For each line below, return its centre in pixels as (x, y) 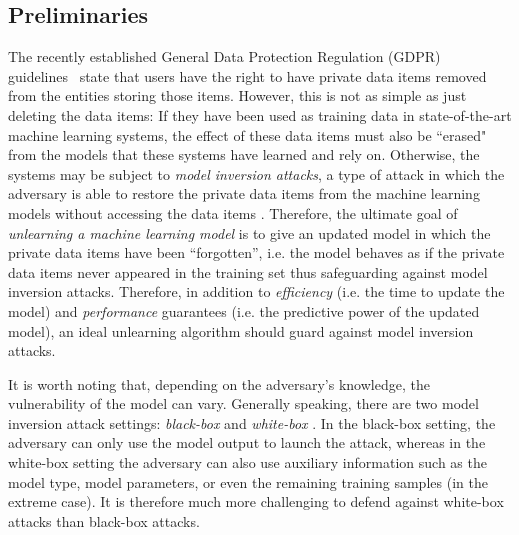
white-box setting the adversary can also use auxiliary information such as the (247, 462)
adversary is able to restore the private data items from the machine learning (244, 193)
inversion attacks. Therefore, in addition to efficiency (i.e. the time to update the (256, 291)
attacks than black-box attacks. (104, 520)
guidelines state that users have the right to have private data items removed (247, 75)
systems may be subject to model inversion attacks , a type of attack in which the (256, 173)
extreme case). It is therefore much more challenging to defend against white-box (256, 501)
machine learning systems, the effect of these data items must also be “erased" (247, 134)
